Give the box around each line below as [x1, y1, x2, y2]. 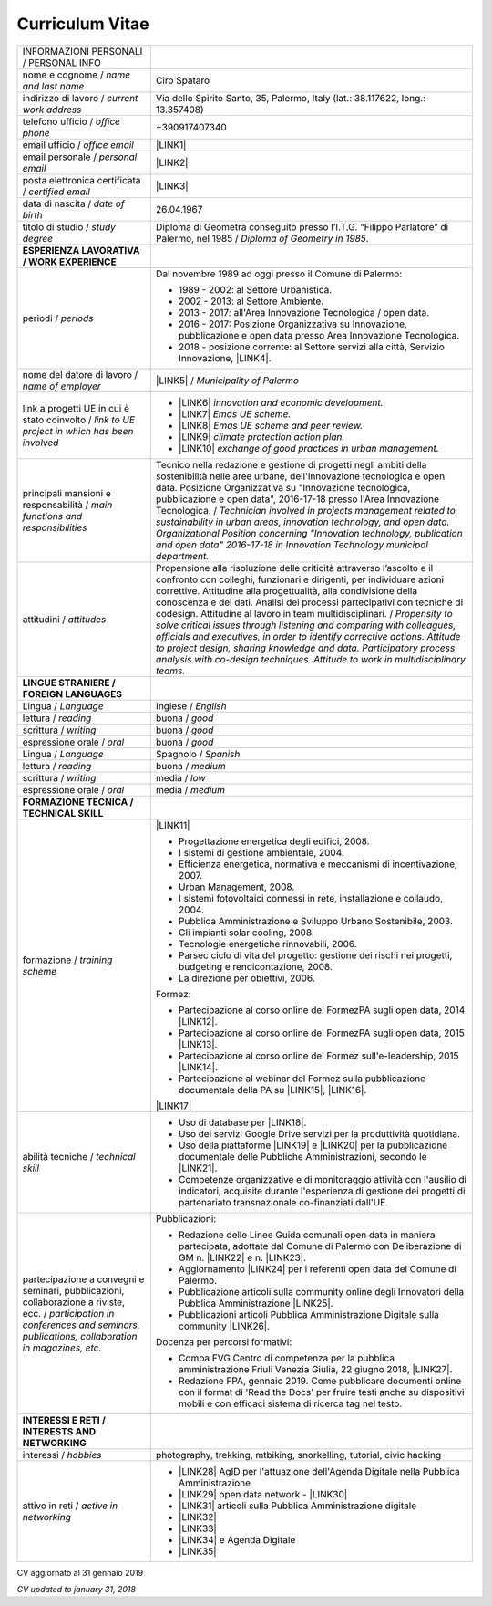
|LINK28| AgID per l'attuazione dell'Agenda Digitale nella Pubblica [178, 1465, 460, 1477]
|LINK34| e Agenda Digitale [178, 1533, 296, 1546]
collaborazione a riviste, [22, 1296, 126, 1309]
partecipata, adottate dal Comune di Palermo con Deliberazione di [178, 1239, 462, 1252]
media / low [155, 771, 206, 784]
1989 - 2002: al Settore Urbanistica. [178, 283, 333, 296]
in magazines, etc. [22, 1341, 102, 1354]
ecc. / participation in [22, 1307, 115, 1319]
